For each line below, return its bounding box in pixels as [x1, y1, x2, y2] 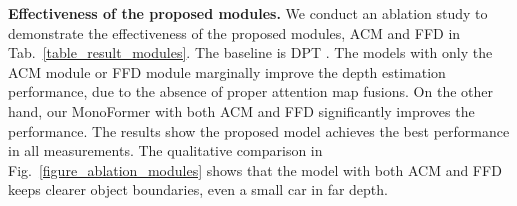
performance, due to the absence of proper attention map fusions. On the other [8, 81, 494, 102]
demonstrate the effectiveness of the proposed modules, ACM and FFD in [8, 22, 461, 43]
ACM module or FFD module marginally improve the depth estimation [8, 61, 446, 82]
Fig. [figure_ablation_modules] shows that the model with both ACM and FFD [8, 159, 502, 180]
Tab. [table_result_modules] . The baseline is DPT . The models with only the [8, 42, 493, 63]
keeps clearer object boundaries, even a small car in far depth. [8, 179, 388, 200]
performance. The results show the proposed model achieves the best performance [8, 120, 510, 141]
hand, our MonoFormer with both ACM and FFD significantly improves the [8, 100, 475, 121]
